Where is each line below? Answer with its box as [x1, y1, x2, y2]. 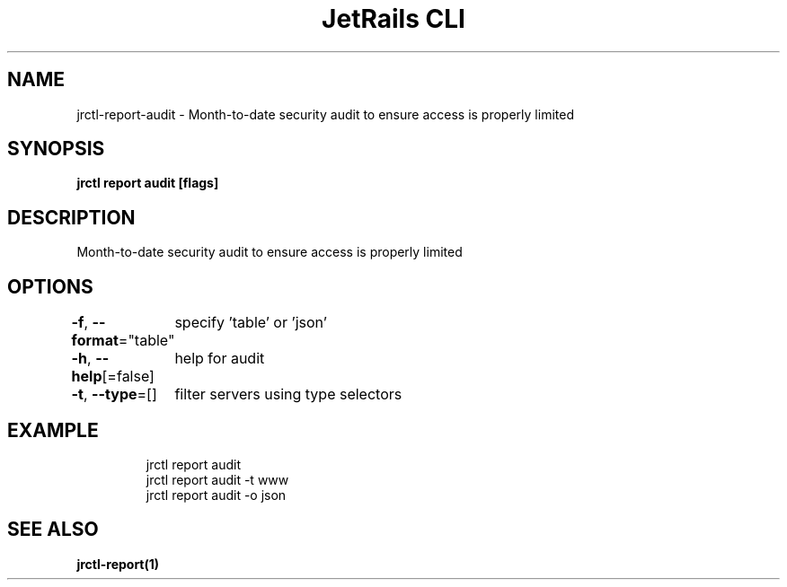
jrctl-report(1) [76, 556, 160, 572]
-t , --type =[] [71, 385, 157, 404]
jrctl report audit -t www [146, 471, 289, 487]
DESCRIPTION [7, 206, 136, 229]
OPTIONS [7, 275, 93, 298]
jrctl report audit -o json [146, 486, 287, 503]
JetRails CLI [322, 4, 465, 34]
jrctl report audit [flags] [76, 175, 219, 191]
